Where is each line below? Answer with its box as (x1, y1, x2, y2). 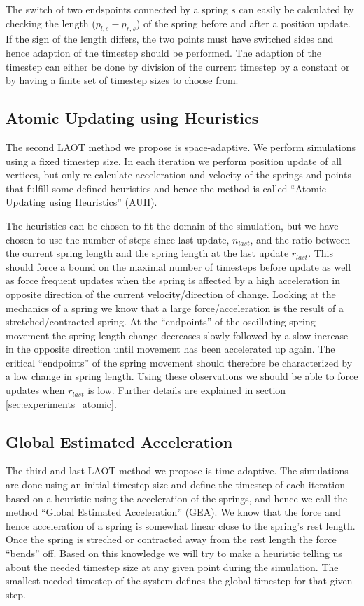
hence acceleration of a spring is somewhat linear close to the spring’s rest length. (6, 518, 356, 533)
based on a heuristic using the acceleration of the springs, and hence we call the (6, 491, 348, 505)
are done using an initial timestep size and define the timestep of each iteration (6, 477, 345, 492)
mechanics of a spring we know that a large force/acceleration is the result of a (6, 300, 344, 315)
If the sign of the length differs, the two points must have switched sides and (6, 31, 334, 46)
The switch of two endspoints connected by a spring (6, 2, 228, 16)
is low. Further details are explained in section (87, 383, 286, 397)
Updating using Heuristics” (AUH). (6, 195, 157, 209)
